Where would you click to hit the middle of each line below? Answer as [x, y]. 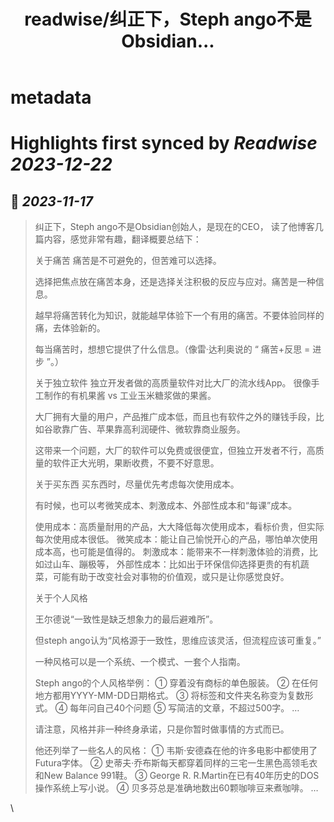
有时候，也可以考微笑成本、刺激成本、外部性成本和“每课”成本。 [166, 506]
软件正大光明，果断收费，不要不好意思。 [136, 463]
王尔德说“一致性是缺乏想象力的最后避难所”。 [126, 619]
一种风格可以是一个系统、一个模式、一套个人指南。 [140, 662]
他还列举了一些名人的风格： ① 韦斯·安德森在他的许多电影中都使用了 [176, 751]
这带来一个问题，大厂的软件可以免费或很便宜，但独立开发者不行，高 [175, 451]
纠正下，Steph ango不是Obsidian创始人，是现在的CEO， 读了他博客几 [179, 227]
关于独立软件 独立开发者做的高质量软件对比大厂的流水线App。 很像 [173, 383]
